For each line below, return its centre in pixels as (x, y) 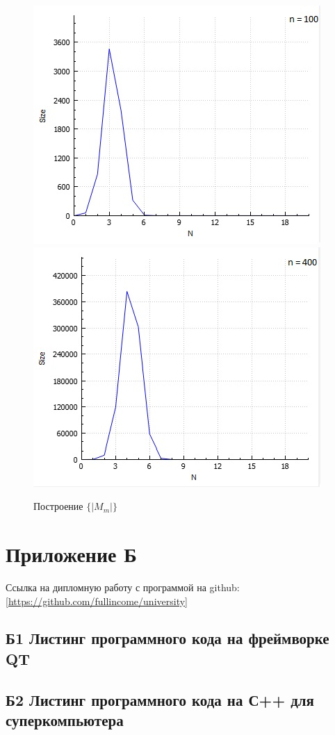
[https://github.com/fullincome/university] (97, 601)
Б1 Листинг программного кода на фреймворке (167, 638)
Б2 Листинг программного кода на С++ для (160, 699)
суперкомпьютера (65, 720)
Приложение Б (71, 553)
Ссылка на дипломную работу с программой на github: (123, 587)
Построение (58, 506)
